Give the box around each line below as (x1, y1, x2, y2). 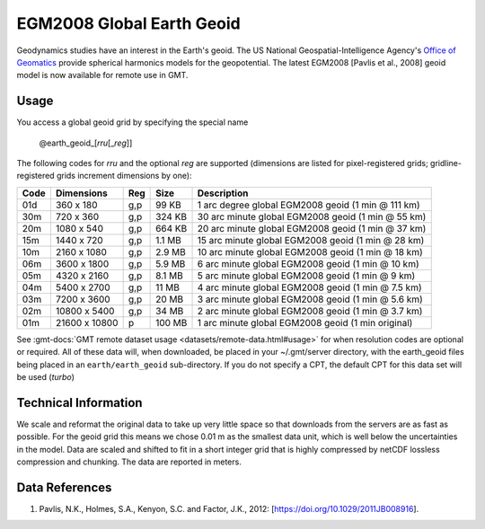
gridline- (429, 158, 463, 169)
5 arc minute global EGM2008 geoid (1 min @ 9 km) (197, 269, 416, 282)
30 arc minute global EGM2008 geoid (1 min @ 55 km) (197, 210, 427, 223)
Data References (16, 480, 112, 495)
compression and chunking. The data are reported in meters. (16, 456, 242, 467)
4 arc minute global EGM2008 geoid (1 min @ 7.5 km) (197, 281, 422, 294)
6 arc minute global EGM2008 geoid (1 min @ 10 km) (197, 257, 419, 269)
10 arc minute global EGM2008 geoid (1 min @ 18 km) (197, 245, 423, 258)
